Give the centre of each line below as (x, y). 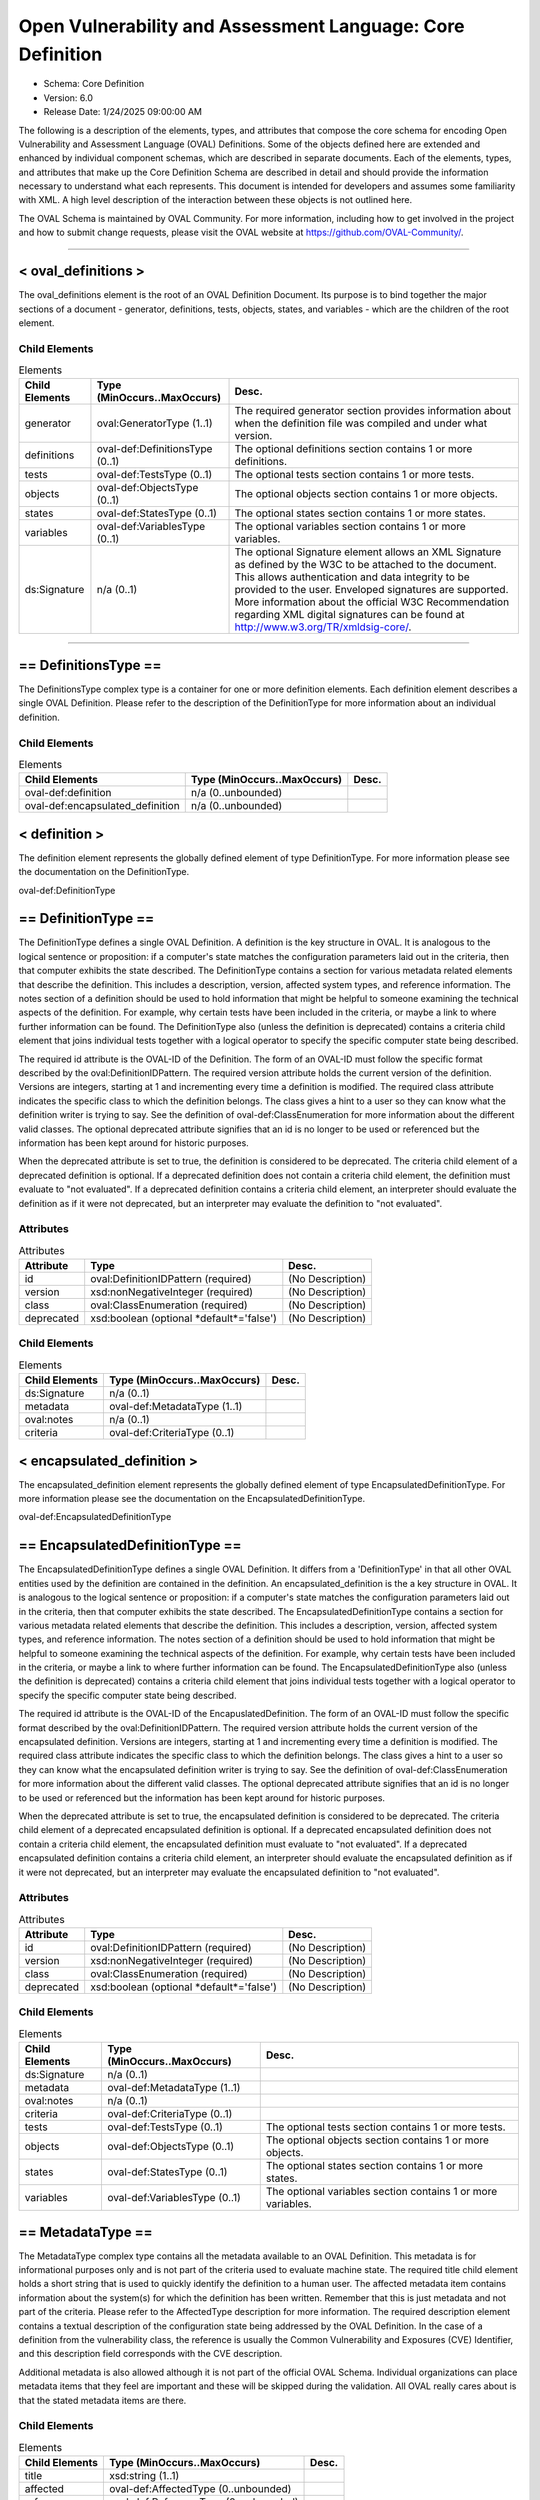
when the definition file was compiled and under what (361, 423)
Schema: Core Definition (94, 84)
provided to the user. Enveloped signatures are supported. (371, 590)
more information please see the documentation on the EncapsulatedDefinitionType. (191, 1499)
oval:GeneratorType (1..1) (154, 423)
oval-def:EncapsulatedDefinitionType (95, 1517)
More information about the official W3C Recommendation (372, 602)
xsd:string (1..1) (144, 2476)
